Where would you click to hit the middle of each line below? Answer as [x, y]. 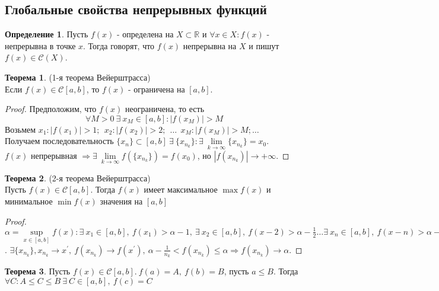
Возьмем [20, 129]
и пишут [264, 45]
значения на [121, 201]
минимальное [29, 201]
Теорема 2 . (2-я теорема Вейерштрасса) [78, 178]
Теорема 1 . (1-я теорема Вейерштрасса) [78, 77]
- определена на [145, 34]
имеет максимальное [181, 189]
